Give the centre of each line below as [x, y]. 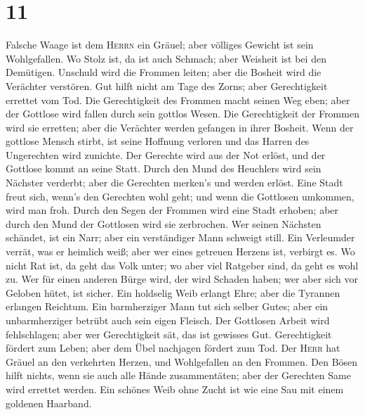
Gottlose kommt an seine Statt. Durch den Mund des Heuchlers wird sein [164, 168]
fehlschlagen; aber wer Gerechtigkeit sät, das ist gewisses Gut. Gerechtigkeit [169, 334]
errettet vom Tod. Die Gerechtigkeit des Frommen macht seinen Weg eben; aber [178, 100]
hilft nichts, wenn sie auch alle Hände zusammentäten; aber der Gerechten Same [178, 375]
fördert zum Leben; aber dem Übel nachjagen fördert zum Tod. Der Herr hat [173, 348]
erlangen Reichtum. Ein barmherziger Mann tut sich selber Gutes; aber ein [167, 306]
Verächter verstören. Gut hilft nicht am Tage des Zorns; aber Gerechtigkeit [167, 85]
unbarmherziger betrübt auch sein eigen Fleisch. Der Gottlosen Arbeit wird [168, 320]
